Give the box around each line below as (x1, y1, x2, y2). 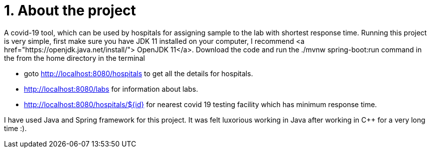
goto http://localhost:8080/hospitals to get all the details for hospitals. (24, 69, 253, 78)
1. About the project (4, 2, 136, 19)
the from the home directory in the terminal (4, 53, 145, 62)
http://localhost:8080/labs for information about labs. (24, 84, 198, 93)
